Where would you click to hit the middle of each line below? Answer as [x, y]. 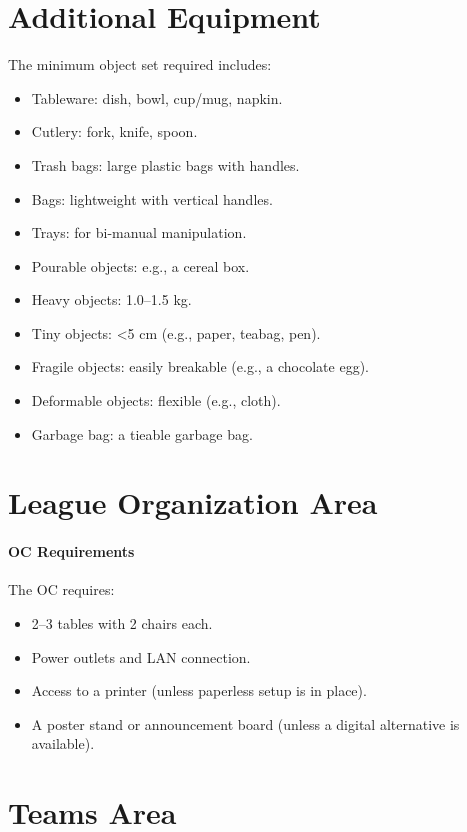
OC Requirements [71, 551]
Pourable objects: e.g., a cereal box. [140, 265]
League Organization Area [193, 502]
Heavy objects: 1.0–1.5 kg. [111, 299]
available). [63, 743]
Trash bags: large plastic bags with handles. [165, 164]
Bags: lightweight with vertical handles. [152, 198]
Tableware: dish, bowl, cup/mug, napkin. [157, 97]
